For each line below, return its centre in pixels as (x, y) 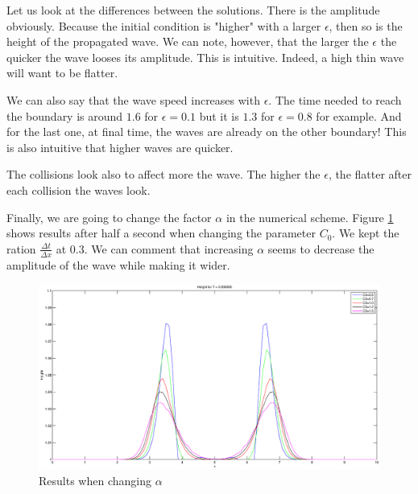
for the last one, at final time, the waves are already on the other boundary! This (207, 132)
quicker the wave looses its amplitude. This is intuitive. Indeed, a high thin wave (205, 57)
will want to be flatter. (62, 73)
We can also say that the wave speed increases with (133, 99)
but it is (219, 115)
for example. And (359, 115)
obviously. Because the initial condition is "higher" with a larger (164, 25)
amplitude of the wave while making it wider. (118, 264)
